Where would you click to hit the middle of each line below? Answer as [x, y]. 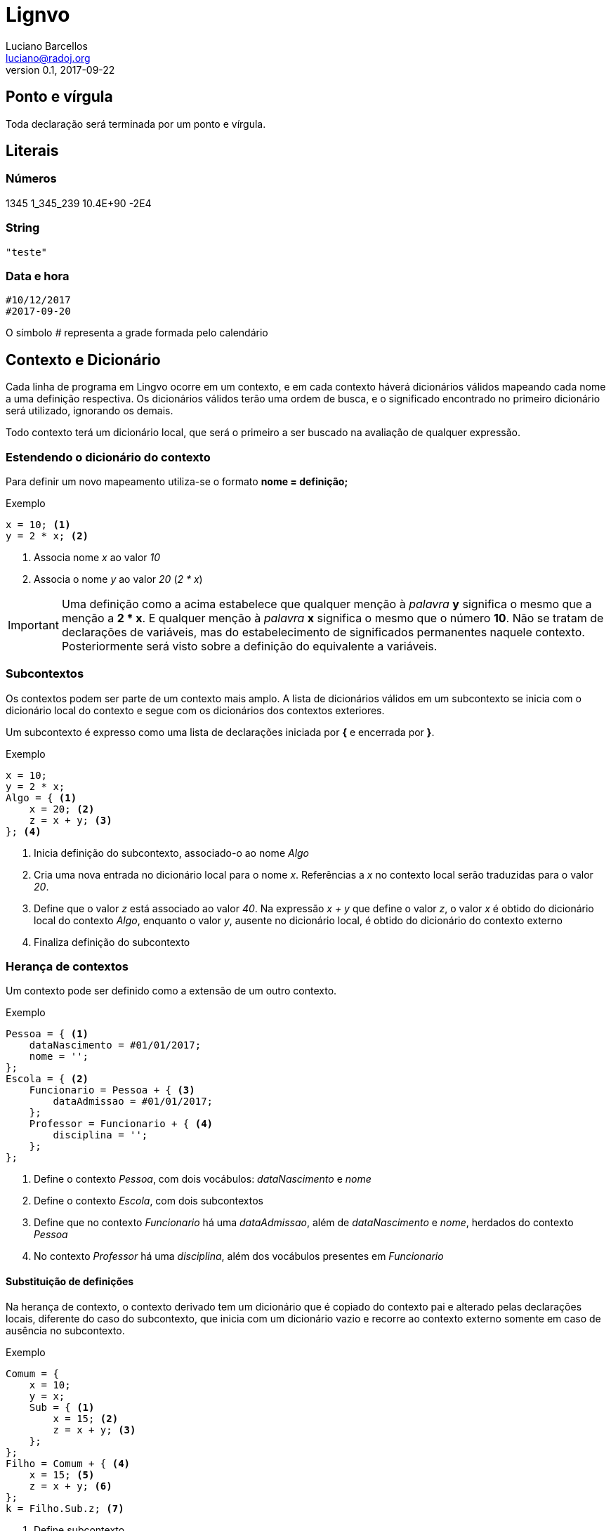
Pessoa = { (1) [47, 1034]
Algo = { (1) [41, 797]
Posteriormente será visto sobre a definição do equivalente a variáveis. [249, 646]
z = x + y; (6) [71, 1486]
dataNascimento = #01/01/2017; [115, 1045]
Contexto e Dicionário [83, 360]
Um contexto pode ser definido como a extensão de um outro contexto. [171, 991]
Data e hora [38, 276]
